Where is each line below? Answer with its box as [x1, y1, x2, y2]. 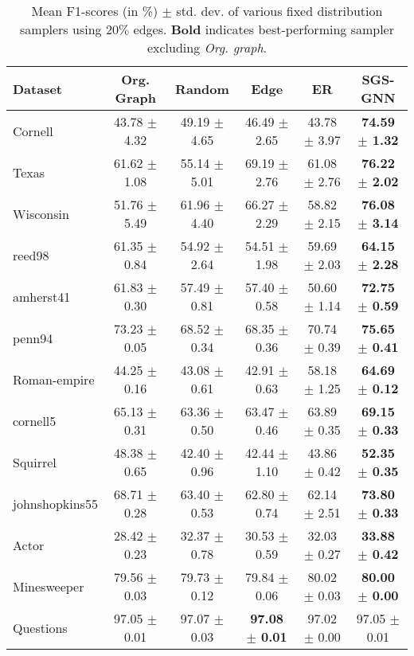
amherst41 [13, 287, 71, 306]
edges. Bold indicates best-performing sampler [133, 20, 394, 38]
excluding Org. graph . [146, 38, 268, 57]
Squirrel [13, 452, 57, 471]
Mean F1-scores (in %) [31, 2, 158, 20]
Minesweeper [13, 576, 84, 595]
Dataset [13, 79, 63, 98]
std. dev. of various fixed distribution [176, 2, 383, 20]
